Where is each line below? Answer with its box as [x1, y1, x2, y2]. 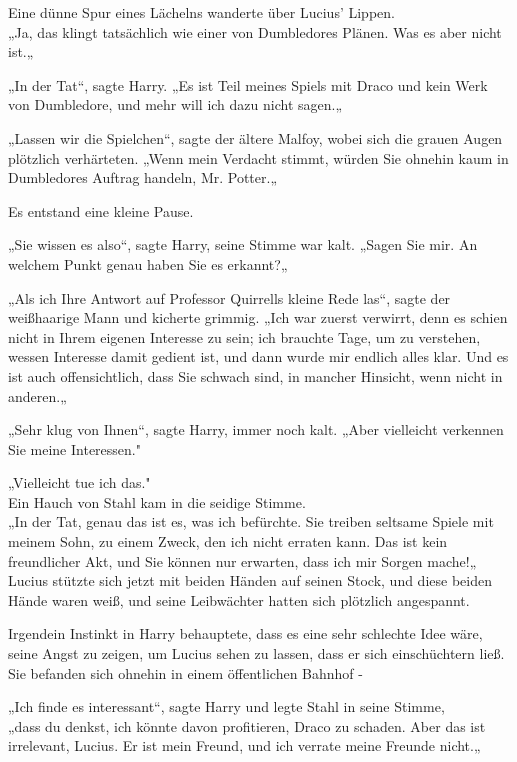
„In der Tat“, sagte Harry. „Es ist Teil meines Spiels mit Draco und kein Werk [8, 74, 488, 95]
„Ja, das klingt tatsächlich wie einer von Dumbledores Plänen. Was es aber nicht [8, 21, 502, 42]
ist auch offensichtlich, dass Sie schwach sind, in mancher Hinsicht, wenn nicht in [8, 365, 503, 386]
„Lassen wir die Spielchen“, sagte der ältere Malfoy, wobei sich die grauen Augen [8, 127, 503, 148]
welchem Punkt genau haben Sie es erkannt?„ [8, 253, 288, 274]
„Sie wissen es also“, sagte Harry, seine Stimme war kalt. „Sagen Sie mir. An [8, 234, 478, 255]
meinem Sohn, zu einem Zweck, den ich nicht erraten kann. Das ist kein [8, 531, 448, 552]
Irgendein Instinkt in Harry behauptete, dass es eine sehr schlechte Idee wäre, [8, 623, 483, 644]
